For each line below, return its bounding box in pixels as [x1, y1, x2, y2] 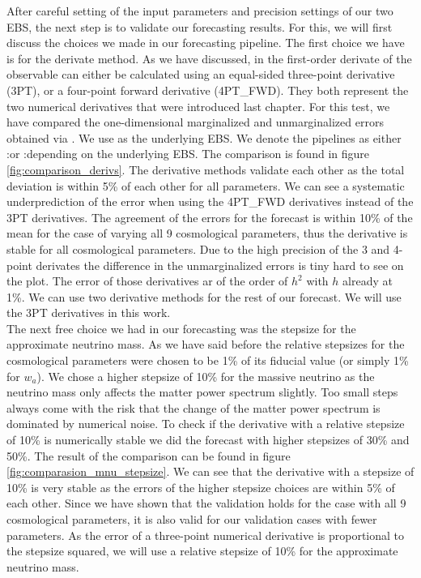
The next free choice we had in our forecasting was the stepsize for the [6, 319, 356, 336]
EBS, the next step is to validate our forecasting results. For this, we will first [6, 18, 393, 35]
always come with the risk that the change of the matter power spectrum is [6, 399, 381, 416]
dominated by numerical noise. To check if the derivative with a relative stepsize [6, 415, 405, 432]
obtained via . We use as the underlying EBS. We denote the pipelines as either [6, 129, 402, 146]
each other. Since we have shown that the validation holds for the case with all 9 [6, 495, 406, 512]
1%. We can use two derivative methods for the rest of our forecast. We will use [6, 288, 402, 305]
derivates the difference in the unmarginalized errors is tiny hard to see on [36, 256, 404, 273]
